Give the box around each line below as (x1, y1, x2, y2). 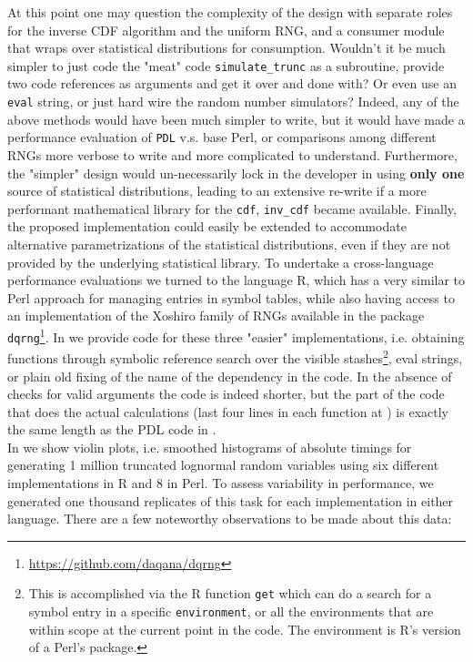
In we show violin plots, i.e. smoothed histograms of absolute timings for (7, 437, 412, 456)
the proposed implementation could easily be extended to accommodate (7, 217, 407, 236)
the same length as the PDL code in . (7, 420, 216, 439)
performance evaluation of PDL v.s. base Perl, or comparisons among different (7, 127, 437, 147)
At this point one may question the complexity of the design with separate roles (7, 3, 453, 21)
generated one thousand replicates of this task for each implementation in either (7, 491, 454, 510)
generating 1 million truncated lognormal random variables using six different (7, 455, 439, 474)
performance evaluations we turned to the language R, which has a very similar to (7, 270, 466, 290)
